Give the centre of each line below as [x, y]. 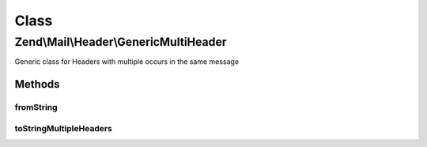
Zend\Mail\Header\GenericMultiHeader [121, 42]
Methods [37, 84]
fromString [36, 107]
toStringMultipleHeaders [63, 128]
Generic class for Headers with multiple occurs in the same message [127, 62]
